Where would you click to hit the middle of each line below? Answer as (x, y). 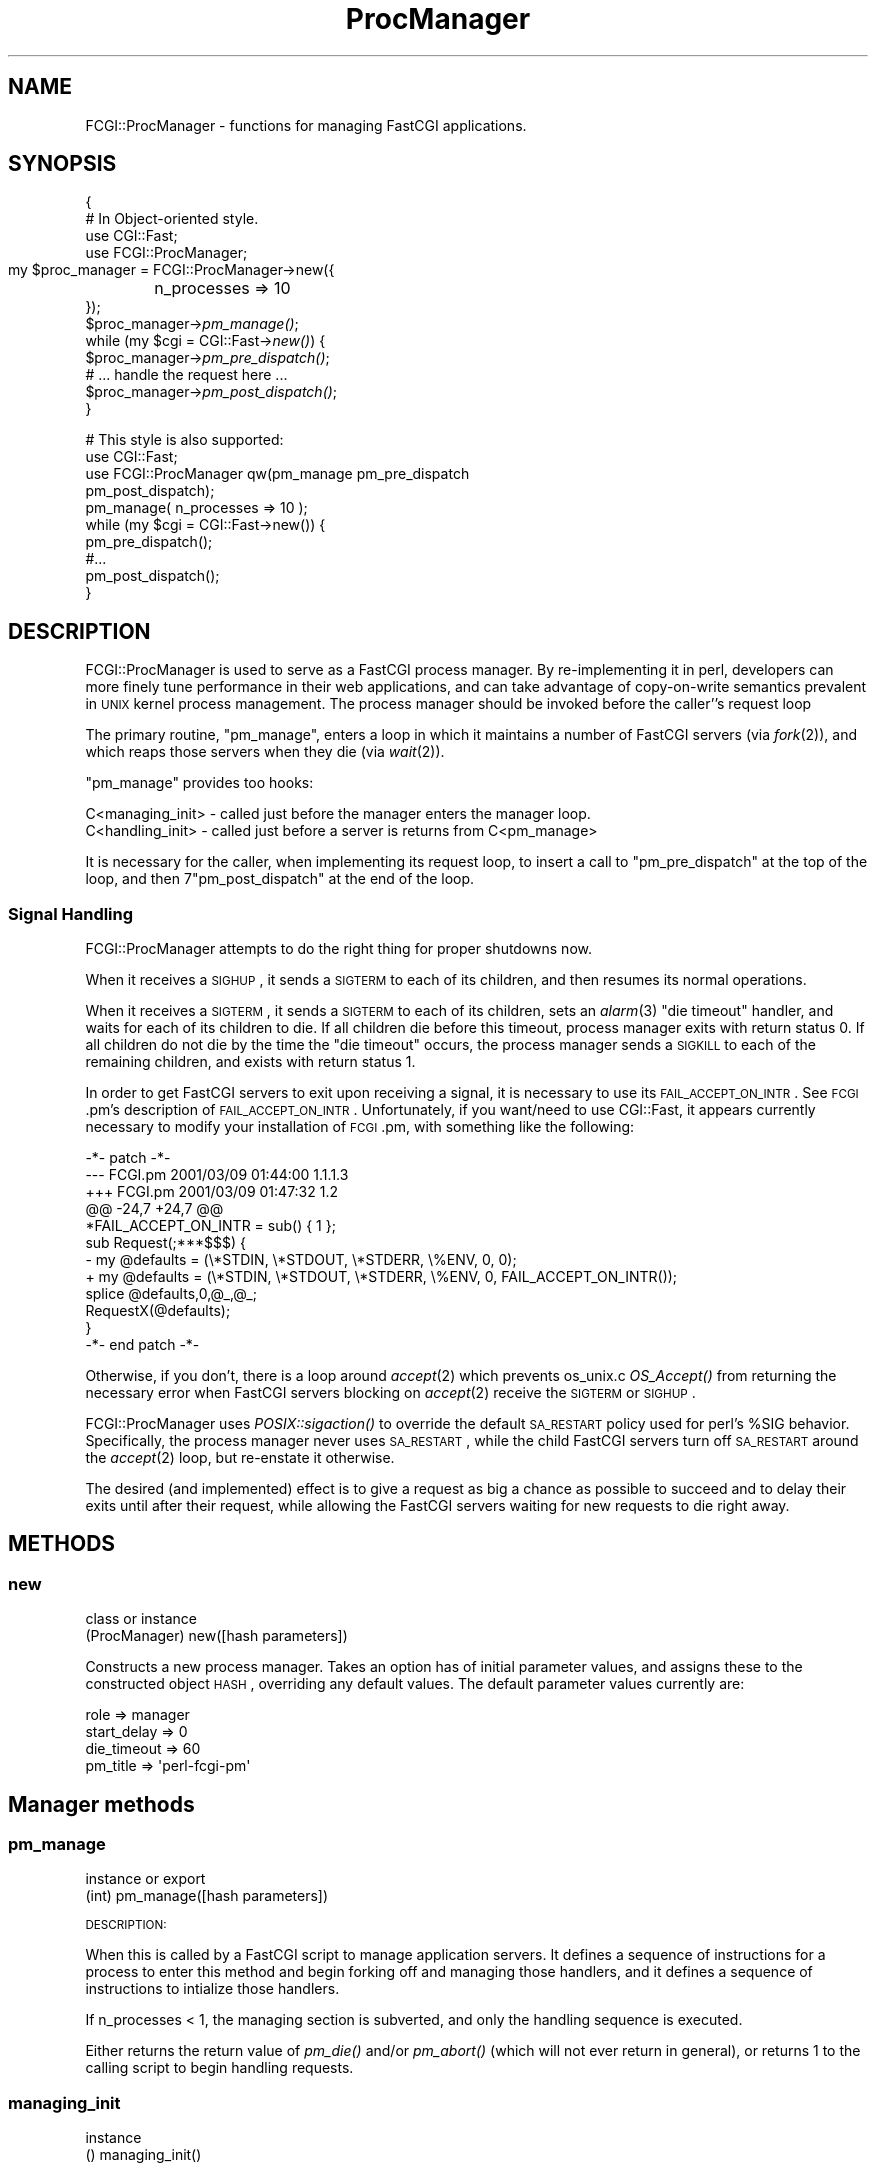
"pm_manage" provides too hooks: (199, 783)
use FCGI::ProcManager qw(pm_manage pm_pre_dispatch (277, 474)
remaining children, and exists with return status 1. (250, 1062)
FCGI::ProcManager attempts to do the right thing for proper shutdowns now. (338, 949)
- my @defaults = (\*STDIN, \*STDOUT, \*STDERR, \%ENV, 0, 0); (301, 1260)
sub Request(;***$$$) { (165, 1243)
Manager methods (101, 1804)
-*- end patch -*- (142, 1345)
